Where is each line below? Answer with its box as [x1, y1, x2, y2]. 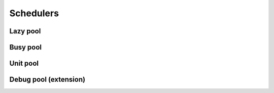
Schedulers [9, 8, 59, 19]
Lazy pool [9, 27, 41, 35]
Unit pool [9, 59, 39, 68]
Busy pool [9, 43, 42, 52]
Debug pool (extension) [9, 75, 86, 84]
